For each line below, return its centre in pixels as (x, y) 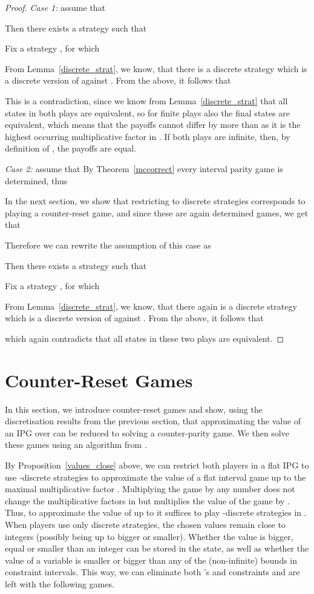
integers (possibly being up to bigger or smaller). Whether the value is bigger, (149, 536)
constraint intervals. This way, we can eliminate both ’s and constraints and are (152, 572)
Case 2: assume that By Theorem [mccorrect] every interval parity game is (144, 168)
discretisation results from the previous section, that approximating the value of (153, 421)
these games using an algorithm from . (76, 445)
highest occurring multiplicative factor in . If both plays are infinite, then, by (148, 136)
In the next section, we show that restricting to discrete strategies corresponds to (155, 201)
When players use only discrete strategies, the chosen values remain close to (145, 524)
